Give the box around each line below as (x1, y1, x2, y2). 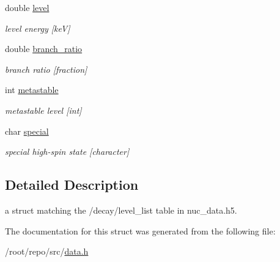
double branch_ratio (5, 42, 83, 55)
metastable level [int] (5, 103, 82, 116)
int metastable (5, 83, 59, 96)
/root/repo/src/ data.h (5, 245, 89, 258)
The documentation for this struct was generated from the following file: (5, 224, 276, 237)
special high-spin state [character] (5, 145, 130, 158)
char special (5, 124, 49, 137)
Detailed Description (5, 175, 139, 194)
